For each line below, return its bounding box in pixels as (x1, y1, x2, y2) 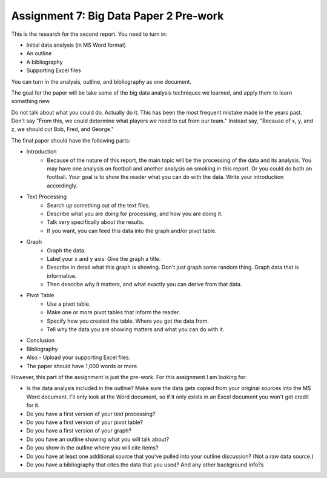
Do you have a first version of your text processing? (26, 410, 156, 417)
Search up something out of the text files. (47, 201, 151, 209)
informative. (47, 272, 77, 279)
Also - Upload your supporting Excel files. (26, 354, 131, 361)
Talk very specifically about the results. (47, 218, 145, 226)
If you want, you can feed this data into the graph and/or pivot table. (47, 227, 217, 234)
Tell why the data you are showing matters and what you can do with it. (47, 326, 225, 333)
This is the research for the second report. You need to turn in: (11, 30, 168, 38)
